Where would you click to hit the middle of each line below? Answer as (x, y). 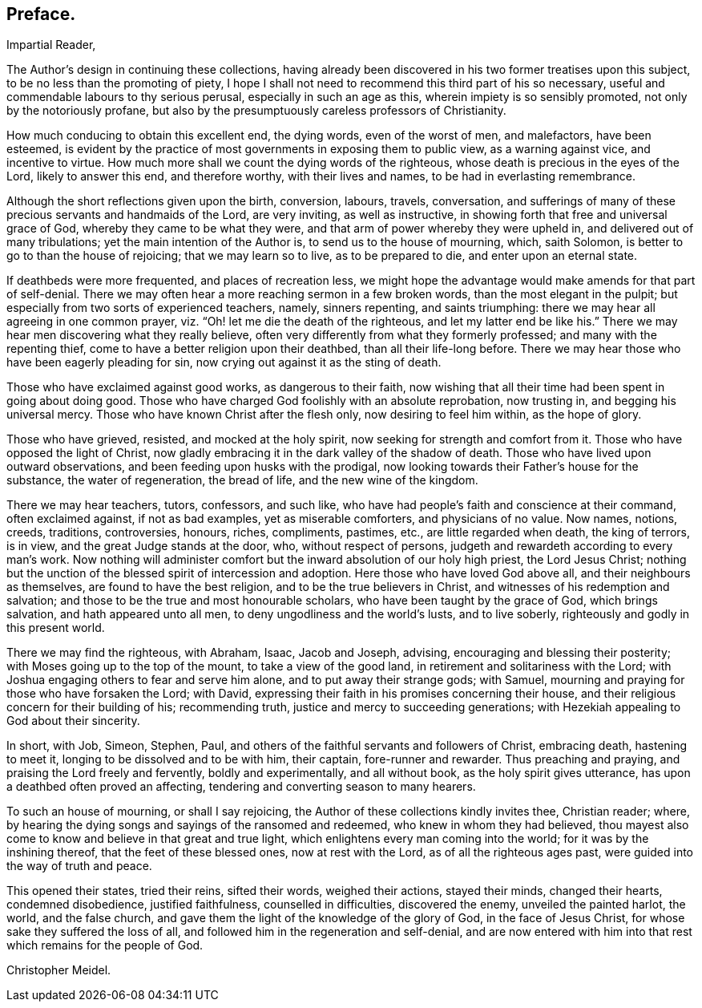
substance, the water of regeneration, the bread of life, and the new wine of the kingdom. (242, 480)
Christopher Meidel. (59, 970)
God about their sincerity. (73, 721)
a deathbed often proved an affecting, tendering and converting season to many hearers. (241, 787)
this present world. (56, 628)
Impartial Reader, (51, 45)
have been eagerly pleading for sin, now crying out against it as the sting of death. (224, 362)
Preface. (41, 14)
